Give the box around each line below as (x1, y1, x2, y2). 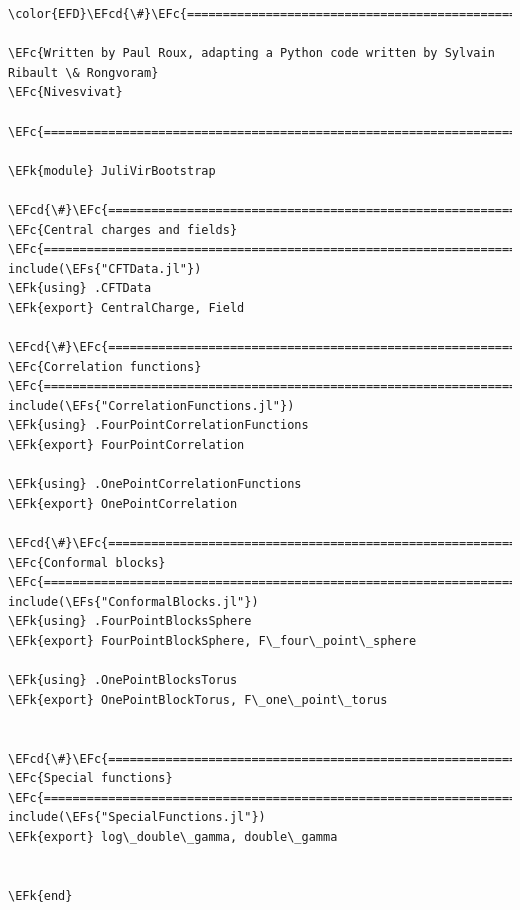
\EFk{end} (8, 888, 73, 903)
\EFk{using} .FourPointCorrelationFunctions (8, 418, 309, 433)
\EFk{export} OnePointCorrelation (8, 496, 238, 511)
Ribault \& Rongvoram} (8, 65, 159, 80)
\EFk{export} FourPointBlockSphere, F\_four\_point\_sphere (8, 634, 417, 648)
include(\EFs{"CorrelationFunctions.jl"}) (8, 398, 295, 413)
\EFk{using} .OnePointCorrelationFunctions (8, 477, 302, 492)
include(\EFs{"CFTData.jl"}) (8, 261, 202, 276)
